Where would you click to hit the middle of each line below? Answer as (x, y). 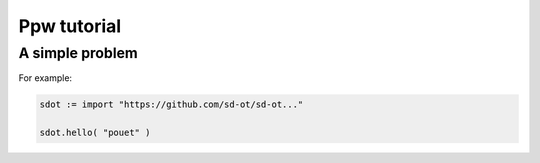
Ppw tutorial (70, 26)
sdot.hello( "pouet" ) (95, 133)
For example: (45, 78)
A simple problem (78, 53)
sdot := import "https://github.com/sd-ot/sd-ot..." (171, 104)
